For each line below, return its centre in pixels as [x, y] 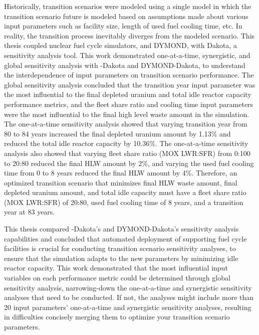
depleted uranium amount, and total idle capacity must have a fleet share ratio [125, 192]
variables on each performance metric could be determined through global [117, 278]
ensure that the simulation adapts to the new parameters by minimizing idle [121, 258]
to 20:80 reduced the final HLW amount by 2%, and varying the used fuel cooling [129, 163]
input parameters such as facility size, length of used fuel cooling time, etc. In [123, 26]
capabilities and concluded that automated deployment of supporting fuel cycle [125, 238]
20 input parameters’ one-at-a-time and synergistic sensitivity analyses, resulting [128, 307]
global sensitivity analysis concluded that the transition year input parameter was [130, 84]
